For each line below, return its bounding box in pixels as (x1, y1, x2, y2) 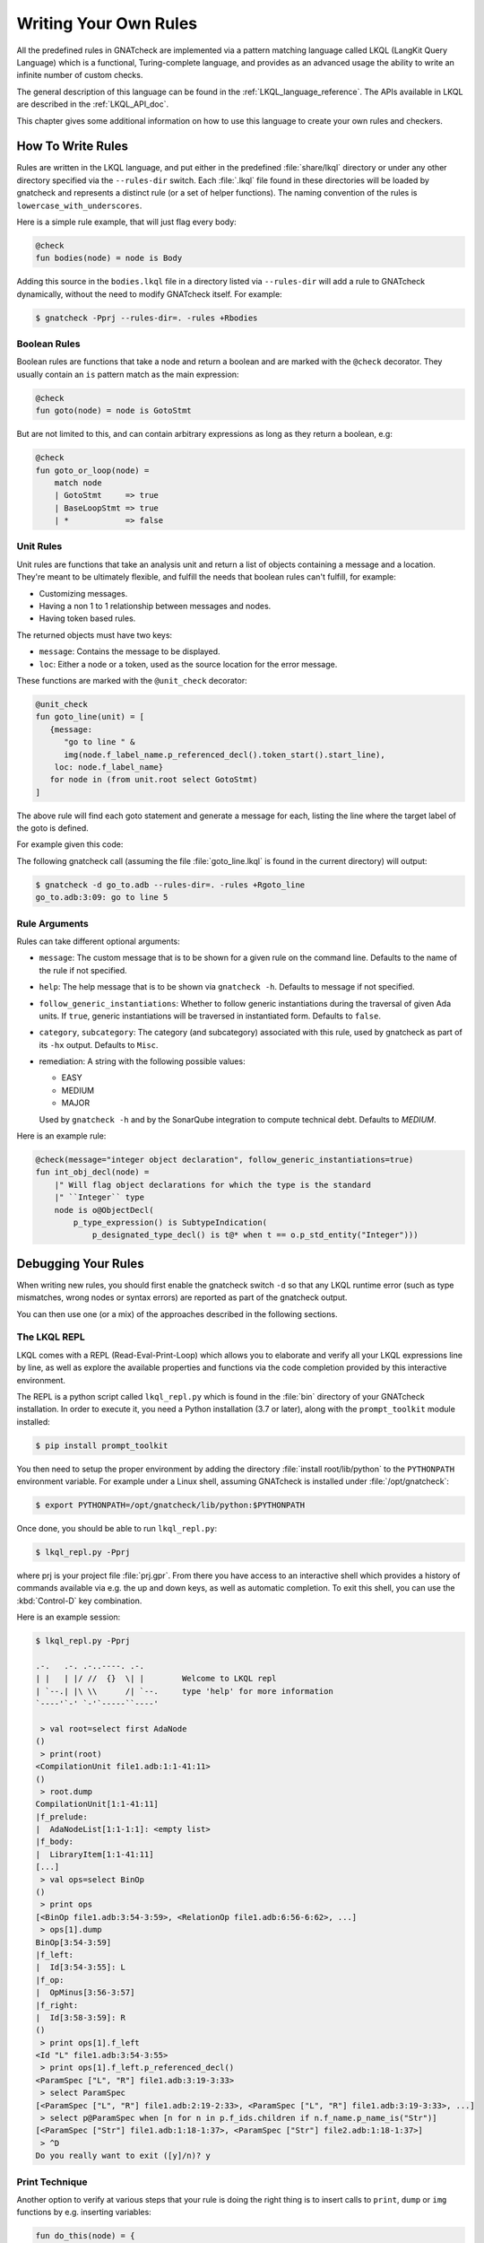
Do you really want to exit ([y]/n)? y (35, 2151, 211, 2161)
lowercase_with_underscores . (16, 200, 143, 211)
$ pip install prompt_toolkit (35, 1440, 169, 1451)
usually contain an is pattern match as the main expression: (16, 369, 239, 380)
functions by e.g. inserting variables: (16, 2207, 151, 2218)
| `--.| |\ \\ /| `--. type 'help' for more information (35, 1686, 333, 1696)
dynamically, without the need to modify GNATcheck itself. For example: (16, 288, 282, 300)
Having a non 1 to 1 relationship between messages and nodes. (39, 601, 272, 612)
